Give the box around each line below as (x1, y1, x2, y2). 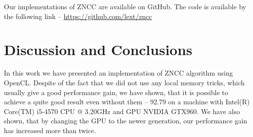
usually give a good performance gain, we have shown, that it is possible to (4, 87, 228, 97)
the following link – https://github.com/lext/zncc (4, 11, 152, 21)
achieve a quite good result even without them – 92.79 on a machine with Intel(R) (4, 97, 250, 107)
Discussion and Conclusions (4, 39, 193, 59)
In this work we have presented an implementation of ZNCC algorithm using (4, 68, 233, 78)
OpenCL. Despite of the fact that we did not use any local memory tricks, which (4, 77, 245, 87)
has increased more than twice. (4, 125, 96, 135)
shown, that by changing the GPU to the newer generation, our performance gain (4, 116, 248, 126)
